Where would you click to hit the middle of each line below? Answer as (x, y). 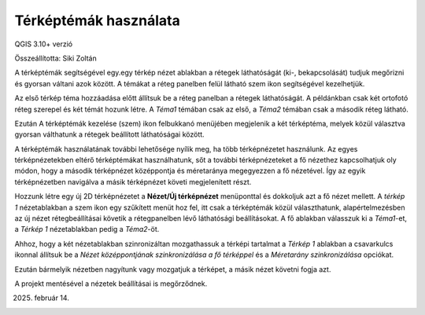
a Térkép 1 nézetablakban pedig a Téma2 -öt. (87, 229)
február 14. (52, 298)
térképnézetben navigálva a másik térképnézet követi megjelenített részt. (133, 181)
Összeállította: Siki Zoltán (56, 58)
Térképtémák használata (97, 20)
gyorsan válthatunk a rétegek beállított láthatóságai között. (109, 134)
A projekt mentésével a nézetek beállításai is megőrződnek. (111, 284)
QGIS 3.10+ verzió (44, 44)
